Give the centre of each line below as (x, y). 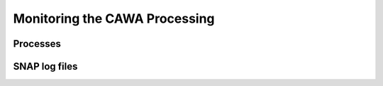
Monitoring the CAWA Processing (114, 18)
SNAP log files (45, 66)
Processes (37, 44)
